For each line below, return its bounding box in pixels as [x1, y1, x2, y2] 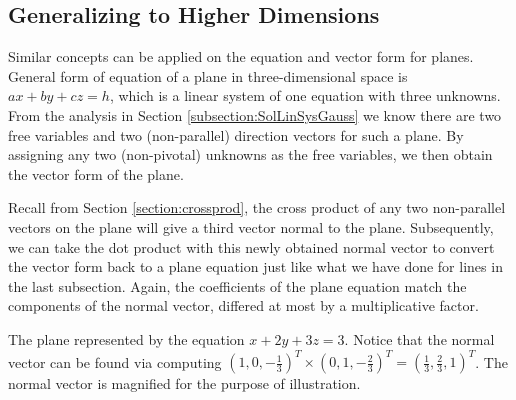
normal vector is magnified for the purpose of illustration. [8, 373, 361, 394]
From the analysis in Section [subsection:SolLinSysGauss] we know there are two [8, 104, 502, 125]
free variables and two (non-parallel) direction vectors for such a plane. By [8, 124, 464, 145]
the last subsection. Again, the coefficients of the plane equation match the [8, 275, 467, 296]
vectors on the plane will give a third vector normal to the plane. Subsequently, [8, 216, 494, 237]
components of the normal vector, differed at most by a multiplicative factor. [8, 295, 479, 316]
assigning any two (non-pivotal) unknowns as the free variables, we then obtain [8, 144, 493, 165]
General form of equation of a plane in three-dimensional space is [8, 65, 408, 86]
